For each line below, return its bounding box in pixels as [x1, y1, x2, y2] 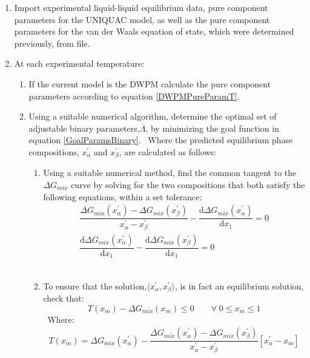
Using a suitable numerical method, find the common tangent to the [43, 166, 297, 179]
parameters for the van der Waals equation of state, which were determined [14, 25, 294, 38]
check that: [43, 292, 84, 305]
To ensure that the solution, [43, 279, 147, 292]
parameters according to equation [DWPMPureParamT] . [28, 89, 240, 102]
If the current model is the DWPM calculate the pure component [28, 77, 271, 90]
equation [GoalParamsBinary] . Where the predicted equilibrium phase [28, 133, 293, 146]
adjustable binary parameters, [28, 121, 140, 134]
